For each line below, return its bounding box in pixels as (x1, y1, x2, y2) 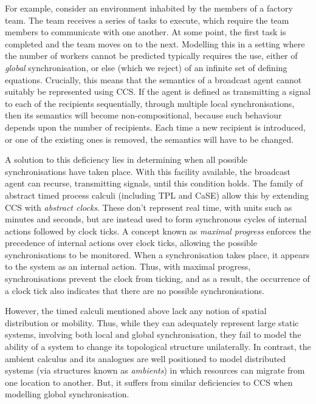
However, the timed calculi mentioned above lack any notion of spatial (5, 304, 267, 317)
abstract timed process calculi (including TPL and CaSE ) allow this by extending (5, 188, 309, 201)
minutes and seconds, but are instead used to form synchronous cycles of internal (5, 213, 307, 225)
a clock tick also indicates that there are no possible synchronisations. (5, 284, 264, 296)
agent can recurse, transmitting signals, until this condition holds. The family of (5, 177, 303, 190)
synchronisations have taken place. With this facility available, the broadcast (5, 165, 290, 177)
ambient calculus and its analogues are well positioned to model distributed (5, 352, 286, 365)
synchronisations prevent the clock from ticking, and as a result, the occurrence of (5, 272, 310, 285)
